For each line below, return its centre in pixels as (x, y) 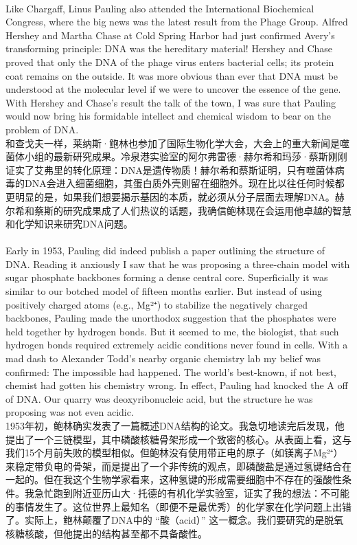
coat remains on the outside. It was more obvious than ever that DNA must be (172, 75)
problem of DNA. (42, 129)
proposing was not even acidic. (70, 412)
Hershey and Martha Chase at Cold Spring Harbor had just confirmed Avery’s (170, 35)
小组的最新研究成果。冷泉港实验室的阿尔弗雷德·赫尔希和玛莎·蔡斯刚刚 (186, 156)
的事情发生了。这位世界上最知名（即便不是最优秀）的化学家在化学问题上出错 (178, 506)
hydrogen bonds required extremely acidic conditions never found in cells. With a (177, 345)
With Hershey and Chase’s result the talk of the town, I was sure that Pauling (171, 102)
